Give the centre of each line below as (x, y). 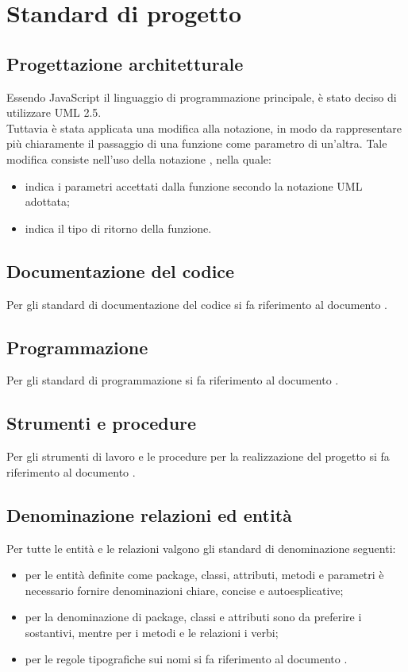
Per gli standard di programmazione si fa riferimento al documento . (173, 380)
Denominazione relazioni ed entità (149, 514)
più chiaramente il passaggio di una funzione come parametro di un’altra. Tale (197, 143)
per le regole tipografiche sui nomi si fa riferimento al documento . (186, 659)
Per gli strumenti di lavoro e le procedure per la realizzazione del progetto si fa (198, 456)
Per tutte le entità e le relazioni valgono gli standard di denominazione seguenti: (201, 548)
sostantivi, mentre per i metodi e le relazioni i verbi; (152, 632)
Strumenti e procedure (102, 423)
